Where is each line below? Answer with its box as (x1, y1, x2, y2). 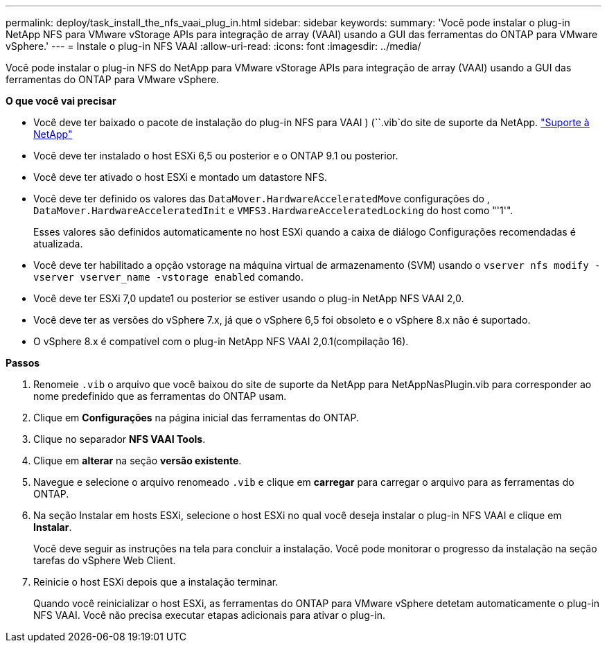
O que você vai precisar (6, 95, 116, 107)
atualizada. (33, 238, 83, 249)
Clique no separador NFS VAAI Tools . (33, 433, 206, 445)
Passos (6, 357, 40, 369)
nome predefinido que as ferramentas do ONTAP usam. (33, 390, 287, 402)
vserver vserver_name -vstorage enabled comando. (33, 271, 304, 283)
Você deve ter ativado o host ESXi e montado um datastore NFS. (33, 171, 327, 183)
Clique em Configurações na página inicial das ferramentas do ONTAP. (33, 412, 359, 423)
